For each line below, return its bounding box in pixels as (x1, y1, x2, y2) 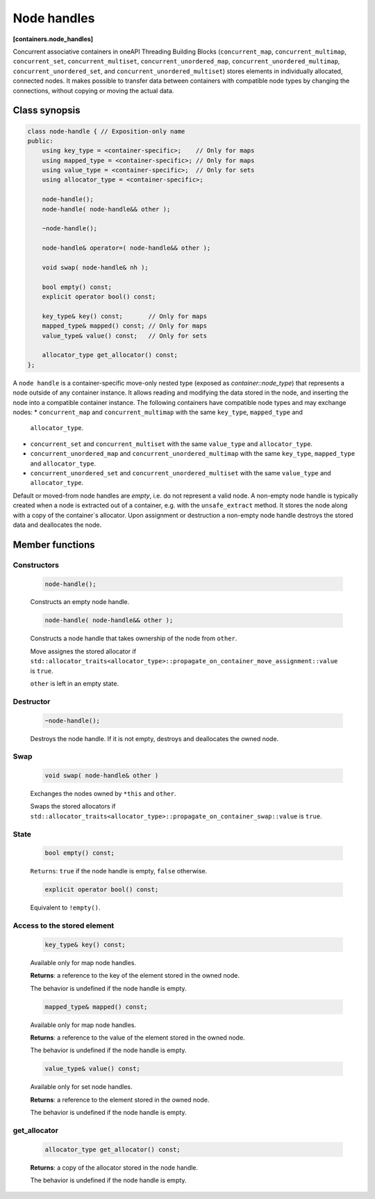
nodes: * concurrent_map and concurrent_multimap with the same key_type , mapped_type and (12, 408, 303, 417)
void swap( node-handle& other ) (44, 772, 159, 779)
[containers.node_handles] (12, 35, 94, 43)
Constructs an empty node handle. (30, 598, 130, 606)
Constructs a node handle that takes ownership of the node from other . (30, 634, 237, 643)
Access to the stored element (12, 921, 115, 930)
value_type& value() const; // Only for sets (42, 331, 208, 340)
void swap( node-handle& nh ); (42, 263, 149, 271)
